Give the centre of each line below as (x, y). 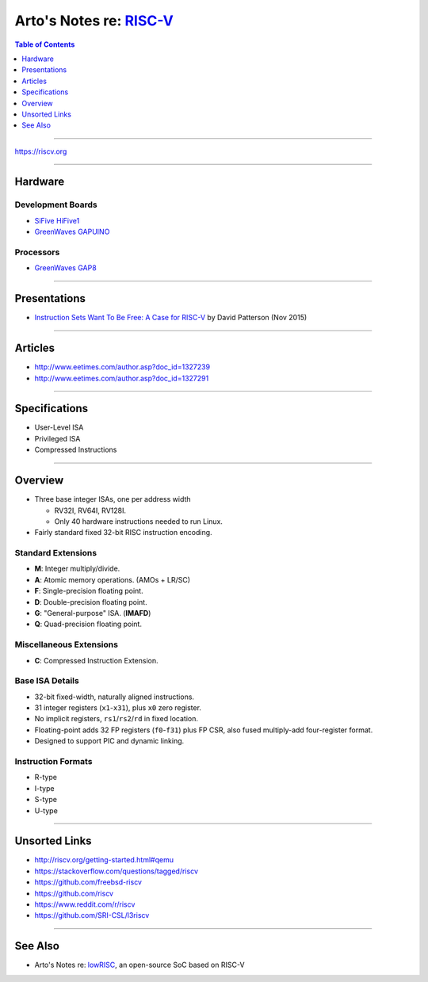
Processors (37, 252)
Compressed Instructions (76, 450)
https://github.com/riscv (74, 893)
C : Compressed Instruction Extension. (96, 660)
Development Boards (56, 204)
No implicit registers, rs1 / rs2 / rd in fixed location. (116, 719)
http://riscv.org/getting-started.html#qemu (104, 860)
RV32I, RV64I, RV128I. (90, 510)
